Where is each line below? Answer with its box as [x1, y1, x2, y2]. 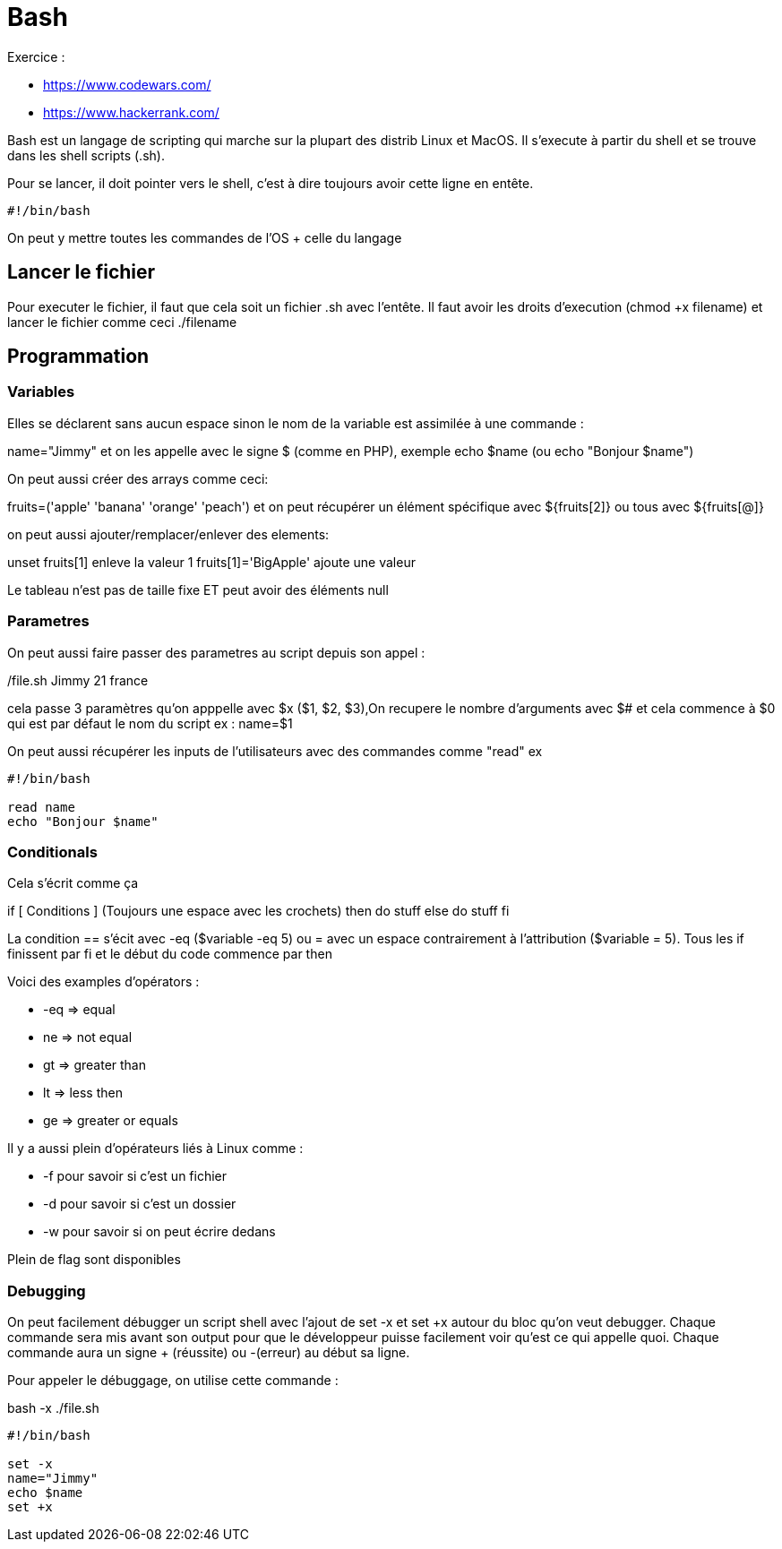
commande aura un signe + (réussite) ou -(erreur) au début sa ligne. [7, 1345, 410, 1361]
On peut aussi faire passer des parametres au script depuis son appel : [7, 644, 425, 660]
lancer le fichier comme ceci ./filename [7, 314, 237, 330]
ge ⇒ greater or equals [43, 1113, 178, 1129]
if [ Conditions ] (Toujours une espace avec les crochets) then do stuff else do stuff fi [7, 903, 510, 919]
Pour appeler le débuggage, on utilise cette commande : [7, 1373, 339, 1389]
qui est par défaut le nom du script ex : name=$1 [7, 715, 293, 731]
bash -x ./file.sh [7, 1400, 99, 1416]
